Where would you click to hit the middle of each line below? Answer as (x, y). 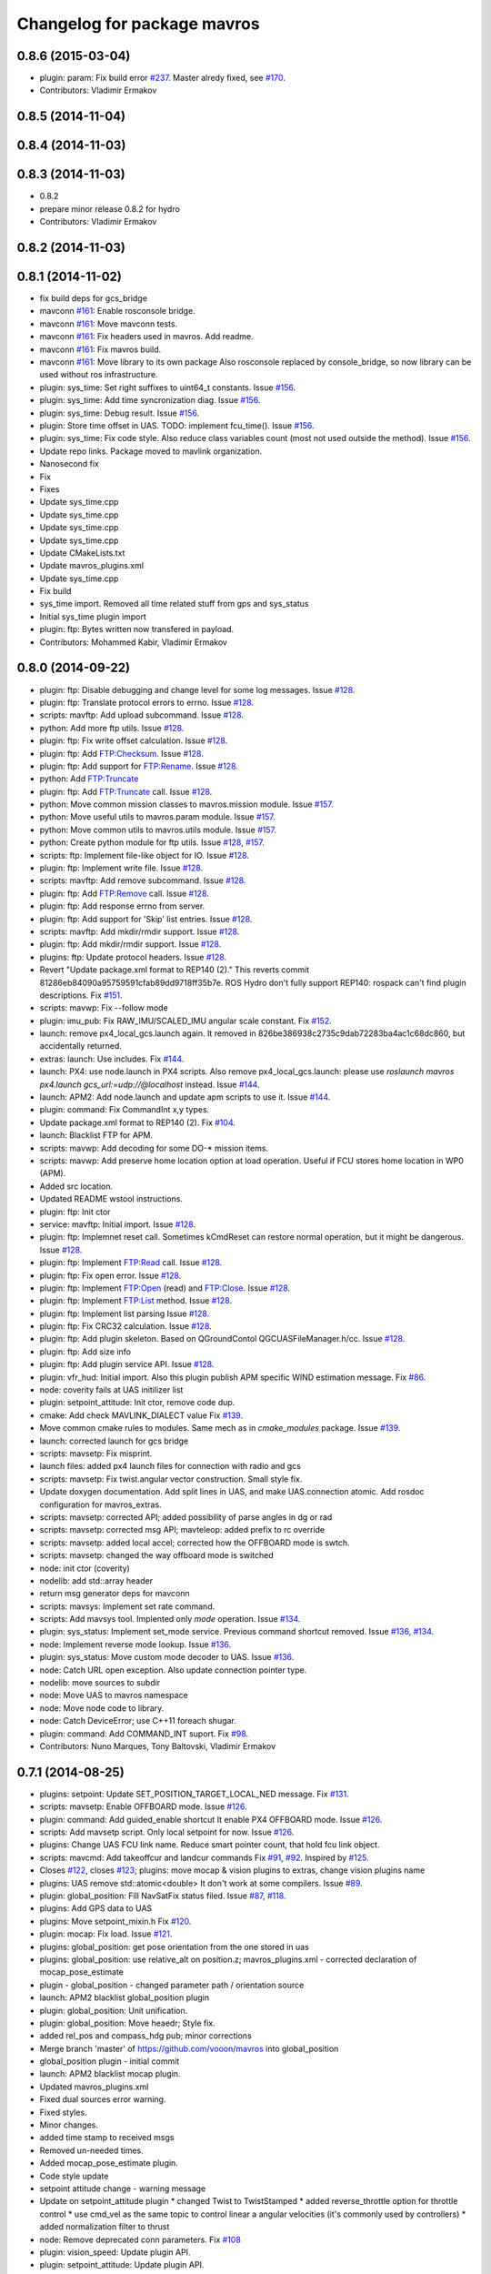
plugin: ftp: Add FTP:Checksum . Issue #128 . (121, 753)
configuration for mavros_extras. (101, 1504)
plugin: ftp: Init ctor (75, 1212)
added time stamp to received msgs (107, 2138)
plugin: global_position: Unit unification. (114, 2010)
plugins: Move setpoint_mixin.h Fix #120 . (115, 1921)
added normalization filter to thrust (105, 2227)
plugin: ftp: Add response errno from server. (122, 906)
